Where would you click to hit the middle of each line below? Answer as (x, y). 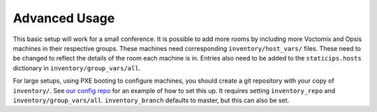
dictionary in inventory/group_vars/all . (77, 68)
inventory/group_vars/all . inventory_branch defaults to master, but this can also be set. (151, 100)
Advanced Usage (64, 18)
